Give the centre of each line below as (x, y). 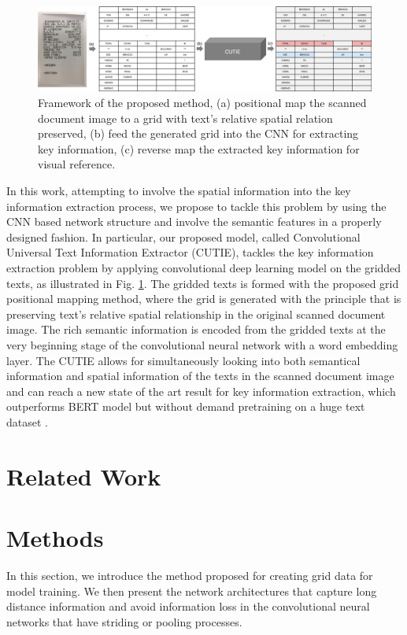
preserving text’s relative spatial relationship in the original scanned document (196, 314)
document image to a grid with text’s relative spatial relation (185, 118)
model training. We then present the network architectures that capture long (192, 591)
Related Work (84, 476)
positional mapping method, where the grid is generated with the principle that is (204, 299)
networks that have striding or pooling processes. (124, 621)
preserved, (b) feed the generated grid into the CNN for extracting (198, 133)
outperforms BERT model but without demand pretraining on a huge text (186, 406)
